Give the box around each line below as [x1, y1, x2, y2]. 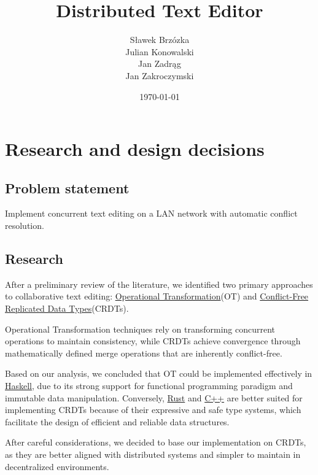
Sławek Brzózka [130, 33, 190, 46]
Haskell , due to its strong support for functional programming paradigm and [5, 379, 293, 392]
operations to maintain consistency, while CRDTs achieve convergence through [5, 334, 301, 347]
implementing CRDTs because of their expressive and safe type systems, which [5, 403, 301, 416]
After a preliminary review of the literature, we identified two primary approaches [5, 277, 313, 290]
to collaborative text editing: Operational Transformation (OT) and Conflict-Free [5, 290, 309, 303]
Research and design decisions [5, 136, 265, 161]
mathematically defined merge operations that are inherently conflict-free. [5, 346, 282, 359]
